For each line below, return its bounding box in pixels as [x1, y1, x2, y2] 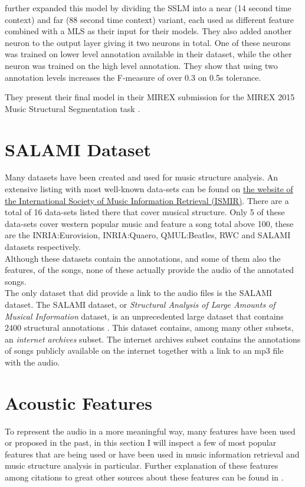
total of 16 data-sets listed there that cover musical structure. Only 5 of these [5, 206, 285, 218]
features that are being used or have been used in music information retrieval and [5, 447, 300, 460]
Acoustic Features [5, 390, 153, 414]
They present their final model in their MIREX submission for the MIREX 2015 [5, 91, 295, 103]
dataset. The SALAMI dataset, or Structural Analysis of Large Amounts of [5, 298, 276, 310]
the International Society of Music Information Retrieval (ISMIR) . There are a [5, 194, 289, 206]
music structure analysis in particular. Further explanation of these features [5, 459, 278, 472]
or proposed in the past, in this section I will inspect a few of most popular [5, 436, 277, 449]
